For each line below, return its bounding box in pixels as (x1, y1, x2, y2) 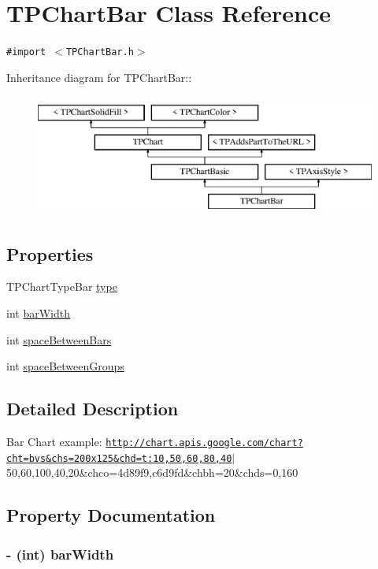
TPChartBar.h (65, 46, 134, 58)
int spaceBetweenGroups (6, 358, 124, 374)
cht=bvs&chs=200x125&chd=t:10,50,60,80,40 (6, 452, 232, 464)
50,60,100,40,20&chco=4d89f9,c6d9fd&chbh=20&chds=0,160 (6, 464, 298, 481)
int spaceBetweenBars (6, 331, 112, 348)
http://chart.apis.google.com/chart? (106, 437, 303, 448)
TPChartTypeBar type (6, 278, 117, 295)
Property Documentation (6, 503, 216, 527)
